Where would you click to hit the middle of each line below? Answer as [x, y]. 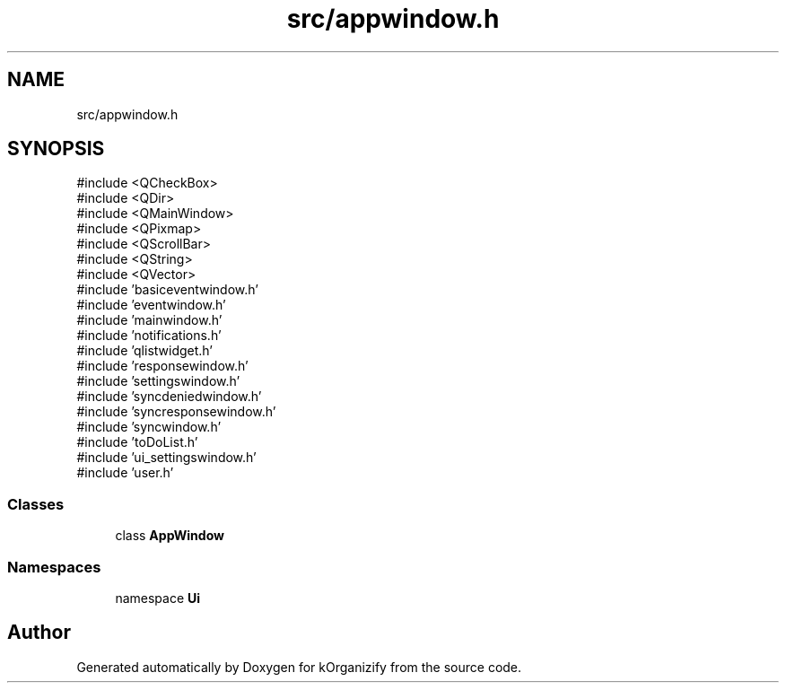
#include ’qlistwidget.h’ [144, 351]
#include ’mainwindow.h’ [149, 320]
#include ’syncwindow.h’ [149, 427]
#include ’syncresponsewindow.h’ [176, 412]
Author [39, 633]
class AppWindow [170, 536]
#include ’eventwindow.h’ [151, 305]
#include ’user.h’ [125, 473]
